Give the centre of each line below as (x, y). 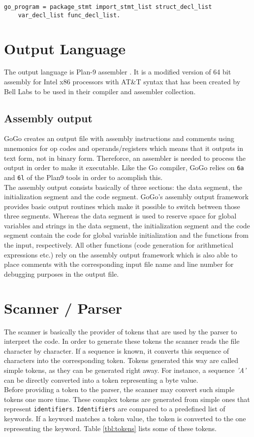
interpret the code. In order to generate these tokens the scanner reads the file (122, 341)
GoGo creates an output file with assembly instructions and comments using (119, 138)
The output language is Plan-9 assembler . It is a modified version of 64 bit (118, 72)
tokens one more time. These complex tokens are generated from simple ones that (127, 399)
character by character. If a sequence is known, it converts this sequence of (117, 350)
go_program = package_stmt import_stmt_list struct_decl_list (108, 7)
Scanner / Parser (63, 308)
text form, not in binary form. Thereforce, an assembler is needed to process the (125, 158)
